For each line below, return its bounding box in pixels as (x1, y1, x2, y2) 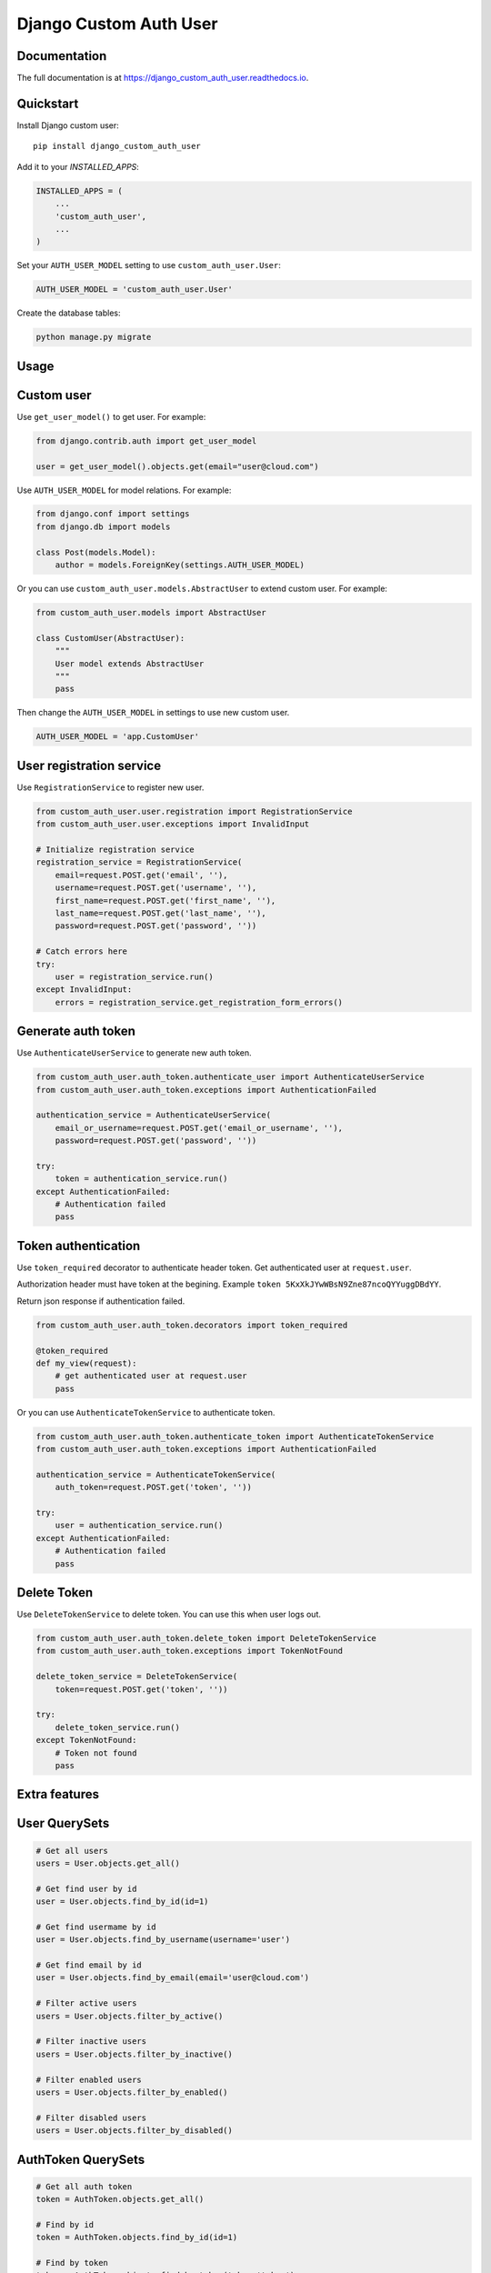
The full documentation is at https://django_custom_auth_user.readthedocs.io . (16, 73, 309, 84)
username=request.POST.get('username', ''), (55, 883, 257, 893)
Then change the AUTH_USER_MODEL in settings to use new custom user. (16, 707, 290, 718)
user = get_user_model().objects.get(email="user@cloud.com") (35, 461, 319, 472)
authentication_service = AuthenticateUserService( (35, 1110, 272, 1120)
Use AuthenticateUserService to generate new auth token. (16, 1047, 252, 1058)
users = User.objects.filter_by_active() (35, 2010, 224, 2021)
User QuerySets (16, 1816, 110, 1831)
